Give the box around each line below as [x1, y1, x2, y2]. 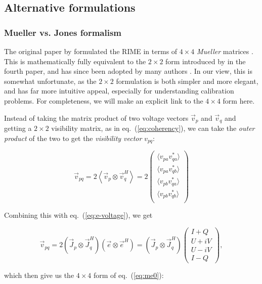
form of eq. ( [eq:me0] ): [94, 270, 164, 280]
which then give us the [4, 270, 74, 280]
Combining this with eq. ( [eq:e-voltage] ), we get [4, 210, 153, 220]
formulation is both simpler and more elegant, [116, 75, 258, 86]
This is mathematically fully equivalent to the [4, 56, 146, 66]
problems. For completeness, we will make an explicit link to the [4, 95, 203, 106]
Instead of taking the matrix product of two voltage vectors [4, 112, 189, 123]
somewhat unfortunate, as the [4, 75, 97, 86]
